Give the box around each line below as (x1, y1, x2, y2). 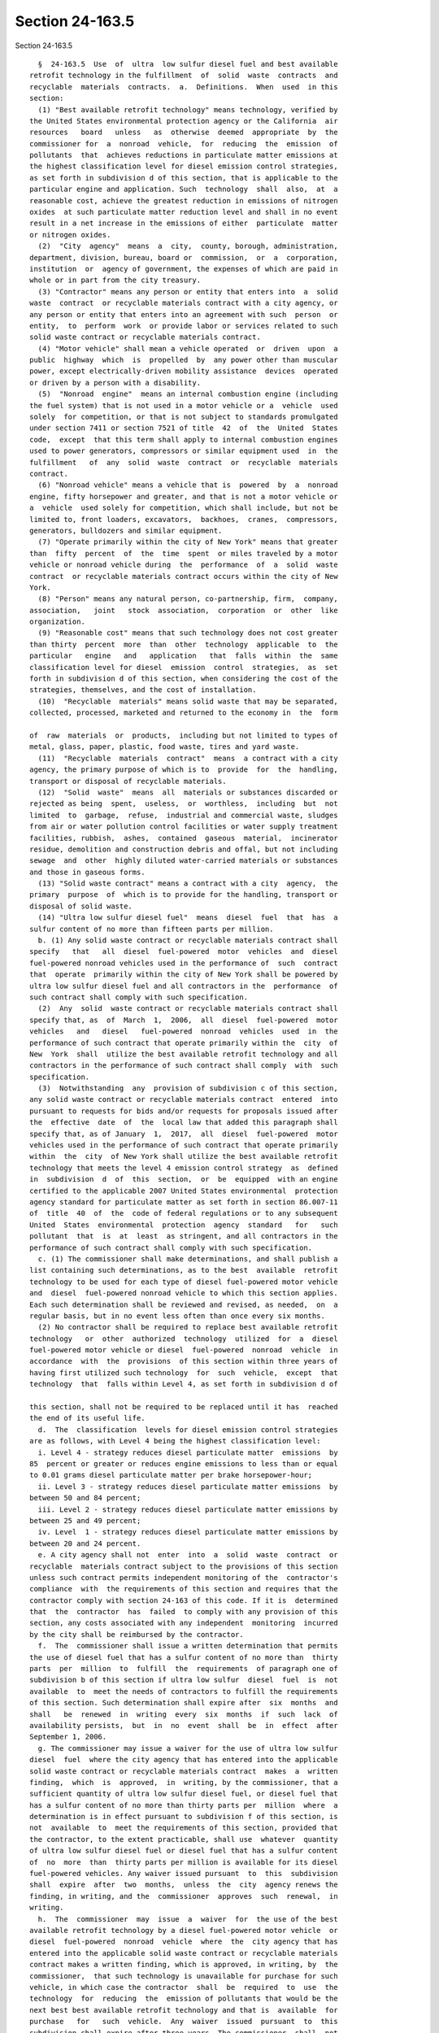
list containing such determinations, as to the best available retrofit (29, 1265, 338, 1275)
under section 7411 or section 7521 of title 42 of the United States (29, 424, 338, 433)
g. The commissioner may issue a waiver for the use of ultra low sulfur (37, 1744, 338, 1752)
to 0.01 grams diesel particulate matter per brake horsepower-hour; (29, 1470, 313, 1480)
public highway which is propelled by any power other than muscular (29, 355, 338, 365)
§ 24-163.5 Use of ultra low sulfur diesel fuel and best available (37, 59, 338, 68)
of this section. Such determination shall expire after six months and (29, 1698, 338, 1708)
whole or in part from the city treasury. (29, 276, 202, 285)
